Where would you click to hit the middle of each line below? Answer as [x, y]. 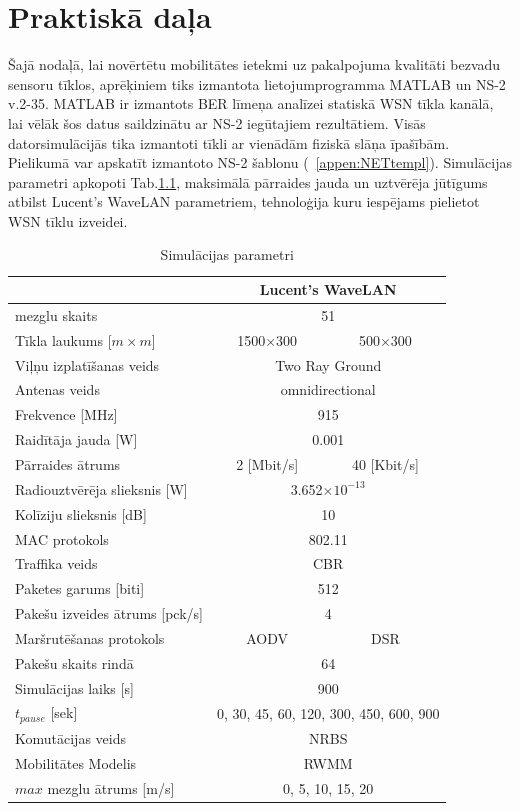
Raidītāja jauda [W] [76, 439]
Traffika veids [56, 563]
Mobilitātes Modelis [76, 762]
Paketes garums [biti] [80, 588]
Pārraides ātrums [68, 463]
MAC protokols [62, 538]
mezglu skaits [56, 314]
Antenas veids [57, 389]
